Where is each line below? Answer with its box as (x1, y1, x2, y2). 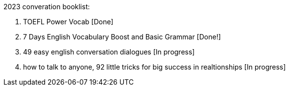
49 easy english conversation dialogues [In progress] (23, 48, 195, 56)
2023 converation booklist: (3, 2, 90, 11)
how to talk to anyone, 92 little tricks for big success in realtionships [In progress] (23, 63, 286, 71)
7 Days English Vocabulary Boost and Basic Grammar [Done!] (23, 33, 221, 41)
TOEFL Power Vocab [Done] (23, 18, 114, 26)
